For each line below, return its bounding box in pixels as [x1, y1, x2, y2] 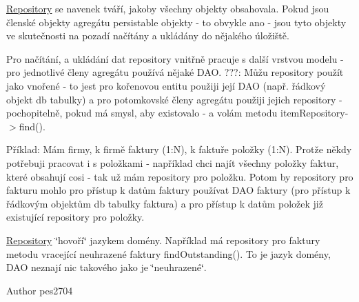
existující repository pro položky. [6, 210, 145, 224]
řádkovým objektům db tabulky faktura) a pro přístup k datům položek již [6, 196, 323, 210]
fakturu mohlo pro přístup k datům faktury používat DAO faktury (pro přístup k [6, 183, 351, 197]
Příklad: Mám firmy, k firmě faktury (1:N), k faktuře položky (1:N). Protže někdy [6, 142, 352, 157]
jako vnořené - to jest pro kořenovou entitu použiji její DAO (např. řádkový [6, 78, 326, 92]
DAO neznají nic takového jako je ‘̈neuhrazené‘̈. [6, 260, 207, 274]
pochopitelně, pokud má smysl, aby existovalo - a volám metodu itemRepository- [6, 105, 349, 120]
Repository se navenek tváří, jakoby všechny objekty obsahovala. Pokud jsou [6, 1, 329, 15]
